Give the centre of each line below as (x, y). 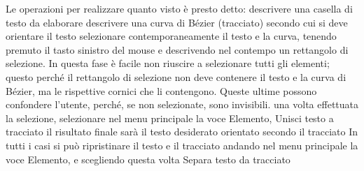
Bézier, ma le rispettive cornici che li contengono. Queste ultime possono (161, 90)
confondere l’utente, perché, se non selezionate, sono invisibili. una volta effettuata (182, 104)
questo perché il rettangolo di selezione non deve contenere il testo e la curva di (176, 76)
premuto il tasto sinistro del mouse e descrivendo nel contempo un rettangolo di (177, 49)
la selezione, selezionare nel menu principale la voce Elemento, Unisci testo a (170, 118)
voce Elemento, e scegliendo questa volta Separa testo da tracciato (148, 159)
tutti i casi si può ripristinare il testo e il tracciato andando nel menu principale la (182, 145)
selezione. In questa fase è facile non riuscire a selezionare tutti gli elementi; (168, 63)
